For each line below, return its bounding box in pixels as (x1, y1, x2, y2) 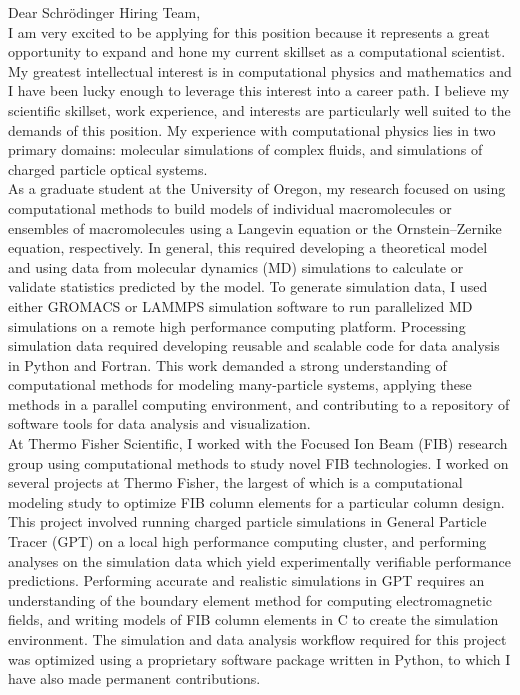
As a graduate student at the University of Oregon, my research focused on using (8, 178, 506, 199)
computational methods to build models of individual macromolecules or (8, 197, 452, 218)
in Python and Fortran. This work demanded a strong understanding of (8, 354, 447, 375)
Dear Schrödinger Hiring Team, (8, 2, 201, 22)
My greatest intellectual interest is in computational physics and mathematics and (8, 60, 512, 81)
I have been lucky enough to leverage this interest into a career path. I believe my (8, 80, 510, 101)
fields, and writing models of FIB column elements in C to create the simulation (8, 609, 499, 630)
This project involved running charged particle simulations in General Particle (8, 511, 487, 532)
